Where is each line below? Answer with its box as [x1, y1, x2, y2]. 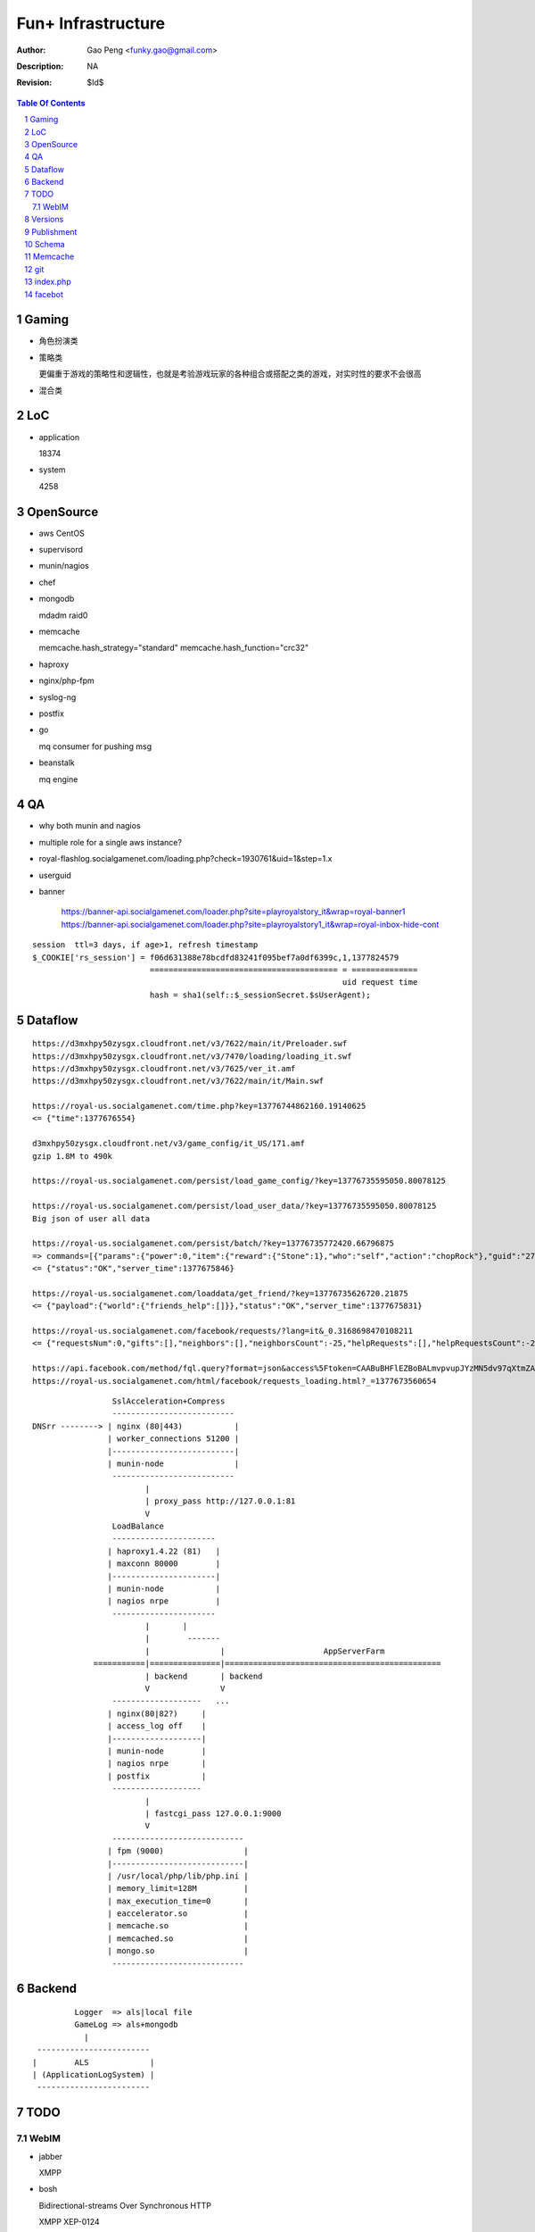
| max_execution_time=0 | [107, 1895, 249, 1906]
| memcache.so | [107, 1920, 249, 1931]
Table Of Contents [16, 97, 86, 108]
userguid [38, 870, 71, 880]
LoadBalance [111, 1520, 165, 1531]
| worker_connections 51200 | [107, 1434, 240, 1444]
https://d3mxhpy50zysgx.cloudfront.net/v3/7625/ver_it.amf [32, 1063, 296, 1073]
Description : [16, 61, 64, 71]
